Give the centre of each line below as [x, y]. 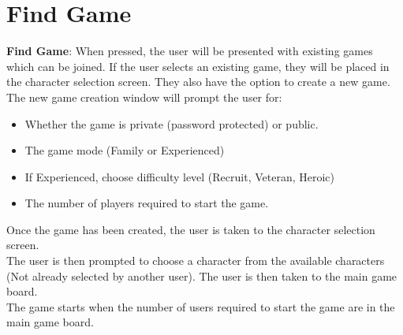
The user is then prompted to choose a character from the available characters [196, 261]
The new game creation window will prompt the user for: [144, 97]
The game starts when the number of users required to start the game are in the [201, 306]
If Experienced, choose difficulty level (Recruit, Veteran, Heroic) [180, 176]
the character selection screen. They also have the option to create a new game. [198, 82]
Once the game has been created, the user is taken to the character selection [191, 229]
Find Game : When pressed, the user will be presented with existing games [190, 51]
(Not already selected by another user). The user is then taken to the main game [202, 275]
